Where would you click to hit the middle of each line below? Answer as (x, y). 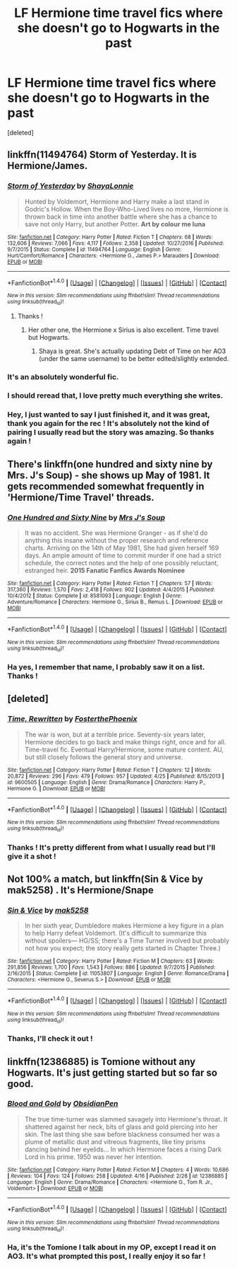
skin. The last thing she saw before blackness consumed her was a (122, 1134)
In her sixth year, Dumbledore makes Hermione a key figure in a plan (124, 926)
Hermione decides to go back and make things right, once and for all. (125, 742)
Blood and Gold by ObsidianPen (63, 1104)
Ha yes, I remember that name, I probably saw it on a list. (106, 667)
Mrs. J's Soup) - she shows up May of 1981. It (109, 475)
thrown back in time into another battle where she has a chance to (121, 217)
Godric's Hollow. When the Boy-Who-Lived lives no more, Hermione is (127, 209)
